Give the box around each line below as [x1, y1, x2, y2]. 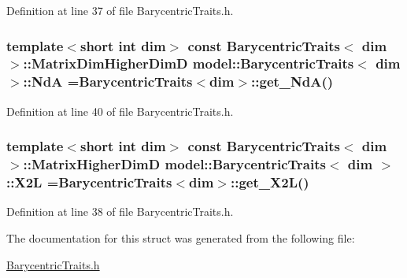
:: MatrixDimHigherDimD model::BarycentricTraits [23, 54, 354, 73]
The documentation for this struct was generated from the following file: [6, 229, 355, 246]
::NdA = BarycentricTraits [23, 72, 193, 91]
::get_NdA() [251, 72, 334, 91]
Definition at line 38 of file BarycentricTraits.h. [6, 203, 234, 220]
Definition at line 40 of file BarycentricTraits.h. [6, 102, 234, 119]
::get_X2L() [231, 172, 309, 192]
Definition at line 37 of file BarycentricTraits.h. [6, 2, 234, 18]
